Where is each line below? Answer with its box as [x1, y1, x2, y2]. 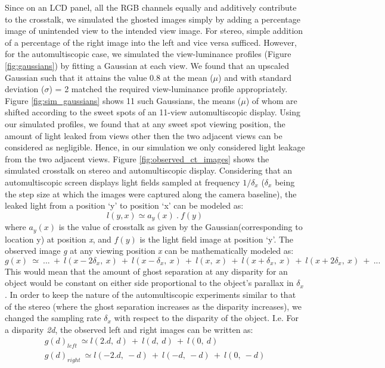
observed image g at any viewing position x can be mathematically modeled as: [5, 244, 294, 257]
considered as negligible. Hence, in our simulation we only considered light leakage [5, 141, 305, 153]
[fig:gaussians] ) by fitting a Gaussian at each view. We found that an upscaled [5, 59, 289, 71]
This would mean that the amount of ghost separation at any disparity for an [5, 265, 288, 277]
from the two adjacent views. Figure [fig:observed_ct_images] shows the [5, 152, 269, 165]
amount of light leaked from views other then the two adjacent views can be [5, 129, 282, 141]
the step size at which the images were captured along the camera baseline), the [5, 187, 297, 200]
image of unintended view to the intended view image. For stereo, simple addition [5, 24, 303, 37]
